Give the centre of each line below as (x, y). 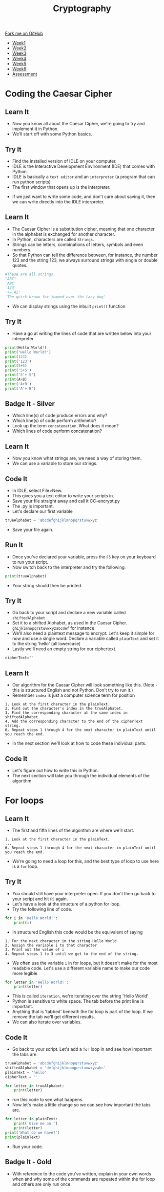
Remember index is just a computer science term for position (73, 695)
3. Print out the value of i (35, 949)
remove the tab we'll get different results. (53, 1017)
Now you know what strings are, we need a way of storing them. (77, 458)
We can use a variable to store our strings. (55, 464)
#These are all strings (29, 274)
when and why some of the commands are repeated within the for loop (83, 1179)
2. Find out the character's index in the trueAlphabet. (64, 709)
